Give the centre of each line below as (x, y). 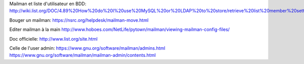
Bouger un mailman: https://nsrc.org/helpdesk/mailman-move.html (79, 20)
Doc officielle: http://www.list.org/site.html (53, 39)
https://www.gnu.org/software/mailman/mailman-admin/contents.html (83, 55)
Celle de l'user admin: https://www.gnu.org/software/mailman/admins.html (87, 48)
